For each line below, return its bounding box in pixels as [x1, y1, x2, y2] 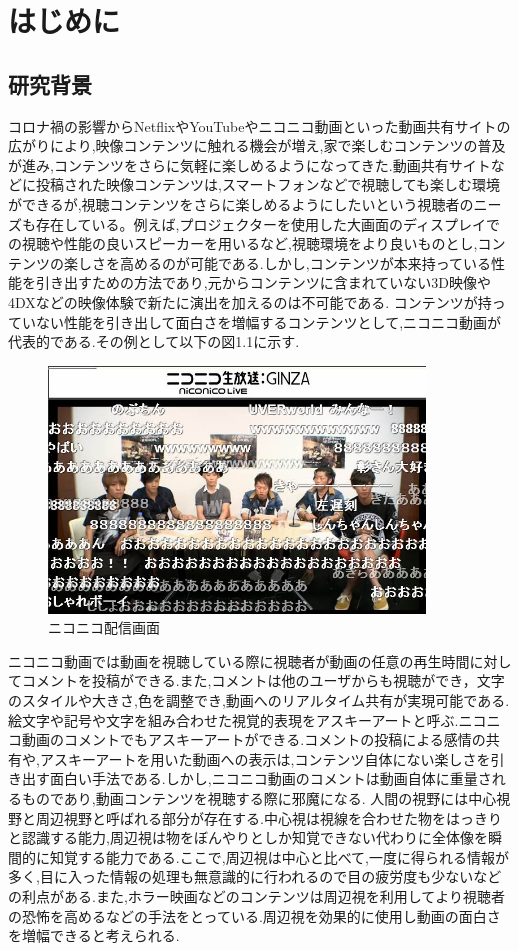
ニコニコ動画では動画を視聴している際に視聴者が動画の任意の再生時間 [8, 650, 470, 671]
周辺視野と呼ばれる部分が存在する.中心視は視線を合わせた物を [35, 807, 446, 828]
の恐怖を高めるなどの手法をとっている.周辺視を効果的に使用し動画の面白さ [8, 905, 501, 926]
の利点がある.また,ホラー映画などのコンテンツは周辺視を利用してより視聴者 [8, 886, 506, 907]
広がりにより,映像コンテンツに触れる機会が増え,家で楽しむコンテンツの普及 [8, 135, 506, 156]
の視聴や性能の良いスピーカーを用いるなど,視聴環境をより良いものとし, [8, 233, 478, 254]
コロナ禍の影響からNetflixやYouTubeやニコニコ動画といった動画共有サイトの [8, 115, 511, 136]
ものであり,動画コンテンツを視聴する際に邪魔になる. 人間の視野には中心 [21, 788, 497, 809]
